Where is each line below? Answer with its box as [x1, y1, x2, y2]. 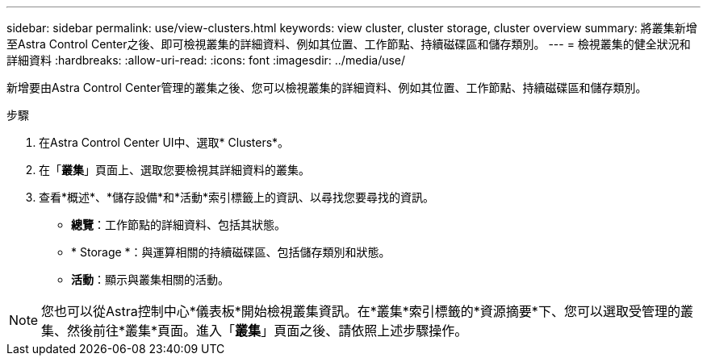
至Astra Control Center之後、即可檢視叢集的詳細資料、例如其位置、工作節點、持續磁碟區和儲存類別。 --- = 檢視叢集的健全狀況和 [6, 37, 691, 51]
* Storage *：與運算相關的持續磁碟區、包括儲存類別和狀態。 [71, 245, 391, 259]
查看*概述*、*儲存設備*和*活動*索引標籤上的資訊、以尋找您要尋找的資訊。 [39, 190, 435, 204]
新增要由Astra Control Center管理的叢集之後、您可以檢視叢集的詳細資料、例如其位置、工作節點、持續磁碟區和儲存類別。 [6, 81, 647, 94]
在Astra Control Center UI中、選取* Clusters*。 [39, 135, 290, 149]
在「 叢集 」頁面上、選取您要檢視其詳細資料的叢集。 [39, 163, 310, 177]
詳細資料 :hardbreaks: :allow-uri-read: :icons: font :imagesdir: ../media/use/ [6, 53, 406, 67]
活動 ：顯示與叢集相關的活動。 [71, 273, 229, 286]
